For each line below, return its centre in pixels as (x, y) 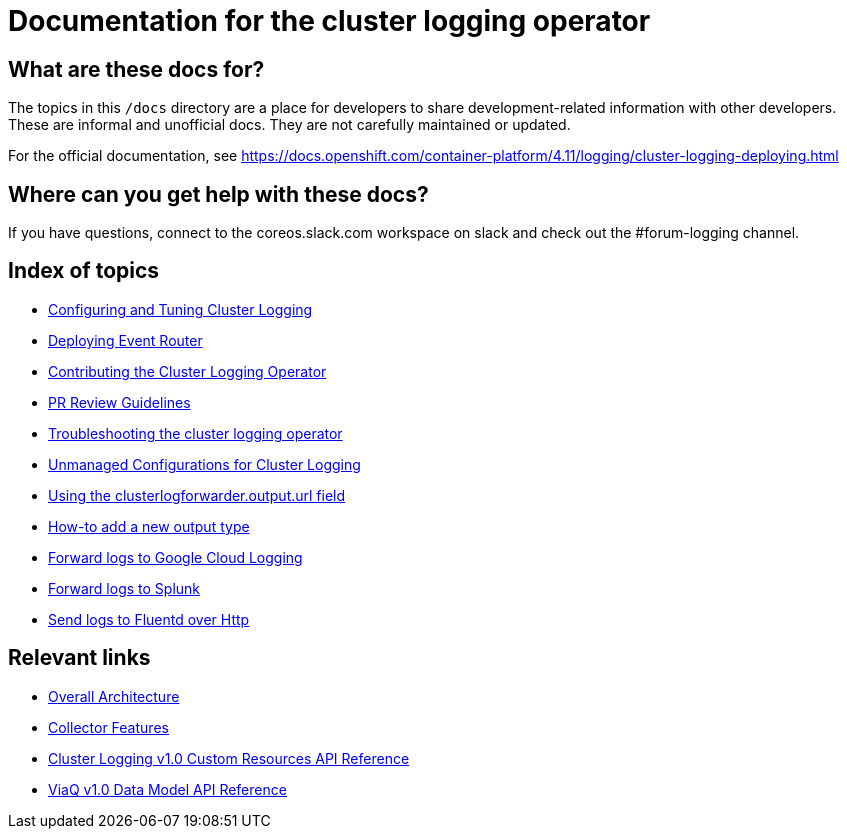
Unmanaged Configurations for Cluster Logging (204, 464)
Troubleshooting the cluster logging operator (195, 433)
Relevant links (79, 658)
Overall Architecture (114, 696)
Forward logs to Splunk (124, 588)
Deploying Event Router (125, 340)
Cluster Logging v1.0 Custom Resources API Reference (229, 758)
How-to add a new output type (149, 526)
